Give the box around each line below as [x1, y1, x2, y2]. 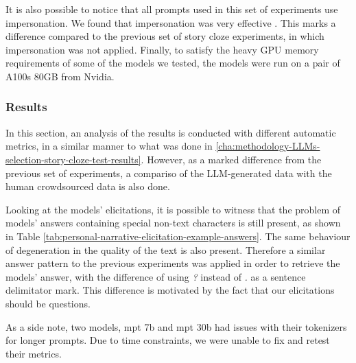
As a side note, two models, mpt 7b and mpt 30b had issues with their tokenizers [5, 319, 347, 333]
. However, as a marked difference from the [141, 152, 322, 166]
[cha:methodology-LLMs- [215, 139, 320, 153]
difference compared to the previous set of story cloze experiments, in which [5, 29, 324, 43]
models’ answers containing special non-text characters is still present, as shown [5, 215, 341, 230]
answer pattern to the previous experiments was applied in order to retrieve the [5, 256, 340, 270]
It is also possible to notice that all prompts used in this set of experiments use [5, 2, 338, 16]
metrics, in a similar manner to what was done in [5, 139, 213, 153]
